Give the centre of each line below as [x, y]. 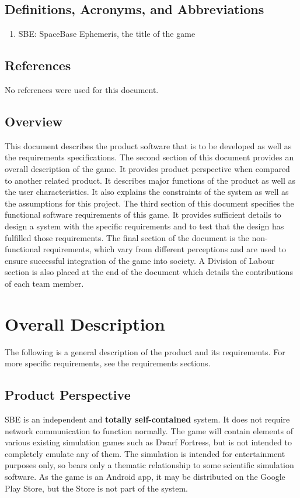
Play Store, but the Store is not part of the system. [96, 488]
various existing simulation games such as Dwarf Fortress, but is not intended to [148, 442]
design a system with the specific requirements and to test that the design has [144, 226]
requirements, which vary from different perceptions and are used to [164, 249]
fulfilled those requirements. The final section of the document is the [127, 237]
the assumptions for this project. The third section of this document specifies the [149, 203]
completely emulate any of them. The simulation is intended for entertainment [145, 453]
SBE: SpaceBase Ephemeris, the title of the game [107, 34]
